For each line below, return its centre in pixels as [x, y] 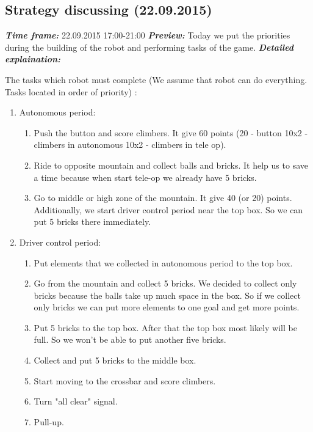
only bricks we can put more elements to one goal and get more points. [167, 307]
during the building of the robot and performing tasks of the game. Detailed [149, 47]
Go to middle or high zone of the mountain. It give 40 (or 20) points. [163, 198]
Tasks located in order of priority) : [71, 91]
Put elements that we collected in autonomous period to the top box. [163, 262]
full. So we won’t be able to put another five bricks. [130, 339]
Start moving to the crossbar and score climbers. [125, 380]
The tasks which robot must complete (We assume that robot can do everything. [156, 79]
